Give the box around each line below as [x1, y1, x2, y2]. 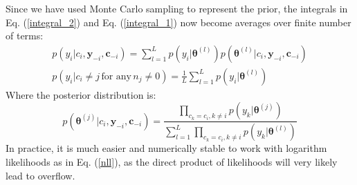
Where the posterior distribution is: [6, 87, 156, 101]
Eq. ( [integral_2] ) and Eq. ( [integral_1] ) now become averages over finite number [6, 14, 351, 29]
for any [101, 71, 131, 81]
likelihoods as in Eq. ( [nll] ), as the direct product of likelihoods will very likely [6, 154, 338, 168]
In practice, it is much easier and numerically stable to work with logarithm [6, 141, 327, 155]
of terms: [6, 28, 44, 43]
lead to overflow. [6, 168, 75, 182]
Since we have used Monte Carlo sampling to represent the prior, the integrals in [6, 1, 348, 15]
